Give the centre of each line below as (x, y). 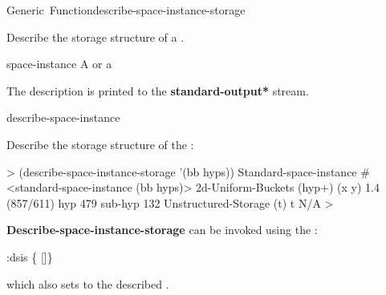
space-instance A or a (59, 64)
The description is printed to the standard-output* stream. (158, 90)
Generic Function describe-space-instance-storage (126, 10)
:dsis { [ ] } (30, 256)
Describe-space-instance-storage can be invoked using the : (162, 230)
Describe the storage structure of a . (95, 36)
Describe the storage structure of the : (100, 144)
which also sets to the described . (88, 283)
